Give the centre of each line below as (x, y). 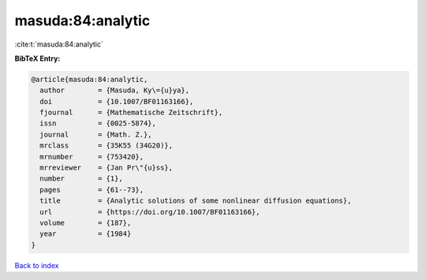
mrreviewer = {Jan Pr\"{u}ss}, (106, 168)
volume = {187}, (86, 223)
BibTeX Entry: (37, 58)
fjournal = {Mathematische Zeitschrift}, (131, 113)
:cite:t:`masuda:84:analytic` (59, 44)
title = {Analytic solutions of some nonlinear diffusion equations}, (196, 201)
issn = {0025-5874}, (98, 123)
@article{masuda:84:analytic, (90, 79)
